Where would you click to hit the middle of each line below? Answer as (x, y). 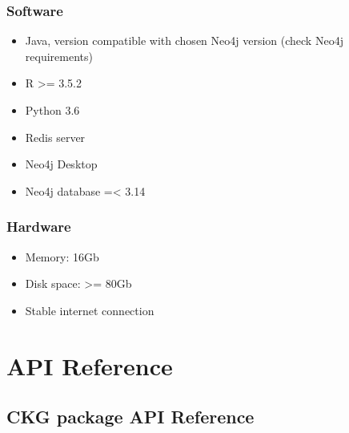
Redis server (55, 137)
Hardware (39, 227)
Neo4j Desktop (61, 164)
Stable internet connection (90, 310)
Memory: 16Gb (62, 256)
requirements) (59, 56)
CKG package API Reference (130, 417)
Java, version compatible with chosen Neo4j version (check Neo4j (184, 40)
